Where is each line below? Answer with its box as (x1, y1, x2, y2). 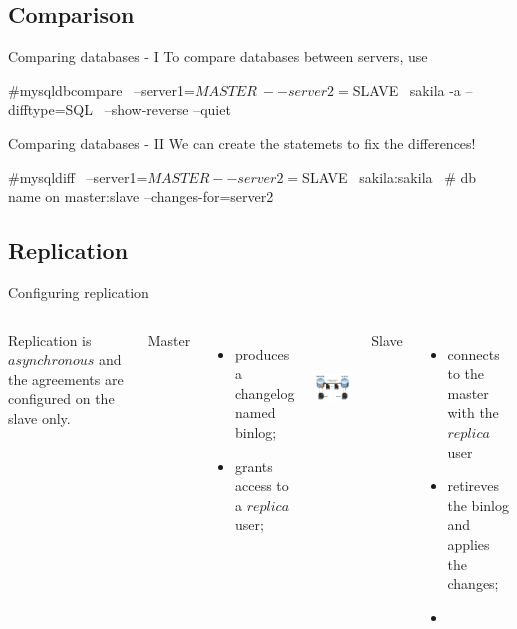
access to (234, 475, 289, 496)
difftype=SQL (8, 99, 93, 120)
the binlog (447, 494, 509, 515)
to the (447, 363, 485, 384)
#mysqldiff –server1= (8, 166, 148, 187)
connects (447, 343, 500, 364)
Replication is (8, 329, 92, 350)
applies (447, 533, 490, 554)
